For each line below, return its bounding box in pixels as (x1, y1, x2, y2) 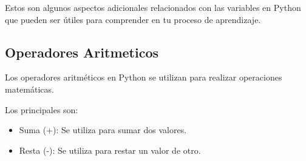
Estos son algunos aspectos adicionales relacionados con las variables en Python (5, 1, 301, 13)
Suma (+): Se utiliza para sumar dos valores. (19, 123, 187, 136)
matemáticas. (5, 82, 54, 95)
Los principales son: (5, 103, 78, 116)
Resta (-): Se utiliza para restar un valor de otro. (19, 143, 201, 156)
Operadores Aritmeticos (5, 42, 158, 61)
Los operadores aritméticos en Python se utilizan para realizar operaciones (5, 71, 282, 84)
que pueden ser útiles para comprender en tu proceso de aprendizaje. (5, 13, 261, 25)
